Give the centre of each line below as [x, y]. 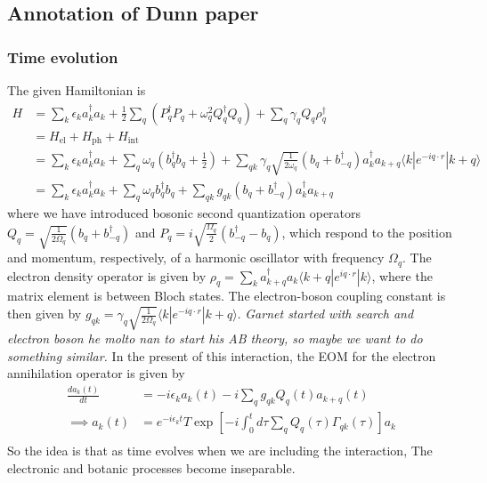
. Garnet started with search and [325, 314]
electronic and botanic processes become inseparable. [151, 467]
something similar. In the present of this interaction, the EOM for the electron [222, 355]
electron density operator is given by [107, 275]
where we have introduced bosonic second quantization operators [184, 212]
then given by [45, 314]
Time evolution [63, 56]
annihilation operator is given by [96, 373]
